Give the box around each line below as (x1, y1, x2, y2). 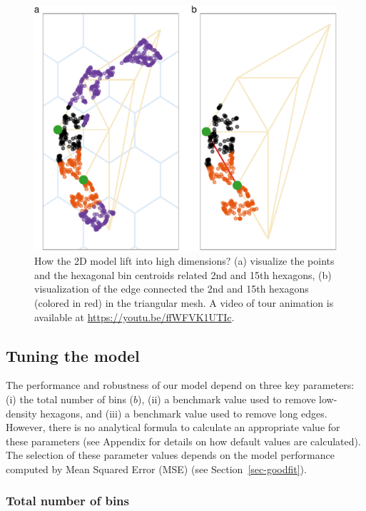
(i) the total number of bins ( (6, 391, 134, 406)
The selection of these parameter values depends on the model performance (6, 447, 335, 462)
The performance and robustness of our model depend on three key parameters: (6, 378, 355, 393)
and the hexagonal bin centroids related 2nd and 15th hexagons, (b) (34, 267, 332, 282)
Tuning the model (6, 344, 140, 366)
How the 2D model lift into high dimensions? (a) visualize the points (34, 253, 335, 268)
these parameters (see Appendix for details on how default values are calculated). (6, 433, 361, 448)
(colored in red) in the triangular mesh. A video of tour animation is (34, 295, 334, 310)
